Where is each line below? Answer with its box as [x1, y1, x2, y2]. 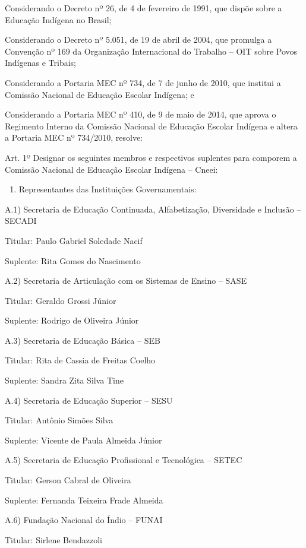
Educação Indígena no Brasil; [5, 13, 112, 26]
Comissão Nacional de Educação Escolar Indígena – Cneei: [5, 163, 218, 175]
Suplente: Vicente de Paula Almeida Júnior [5, 433, 162, 446]
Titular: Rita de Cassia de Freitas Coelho [5, 354, 156, 366]
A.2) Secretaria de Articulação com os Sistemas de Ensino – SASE [5, 274, 247, 287]
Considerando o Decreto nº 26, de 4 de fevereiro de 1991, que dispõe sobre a [5, 2, 282, 14]
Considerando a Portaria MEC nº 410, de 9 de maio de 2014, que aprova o [5, 108, 276, 121]
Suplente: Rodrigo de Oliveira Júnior [5, 314, 139, 327]
